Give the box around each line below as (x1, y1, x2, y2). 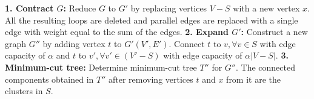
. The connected (236, 60, 295, 73)
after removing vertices (108, 72, 193, 85)
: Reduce (63, 2, 96, 14)
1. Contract (5, 2, 54, 14)
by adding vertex (42, 37, 105, 49)
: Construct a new (241, 25, 308, 38)
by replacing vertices (130, 2, 207, 14)
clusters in (5, 85, 43, 97)
